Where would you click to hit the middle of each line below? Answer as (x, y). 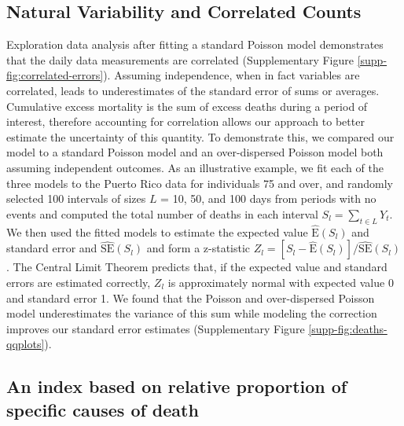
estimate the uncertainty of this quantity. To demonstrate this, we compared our (200, 136)
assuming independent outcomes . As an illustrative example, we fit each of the (195, 167)
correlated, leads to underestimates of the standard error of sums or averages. (193, 90)
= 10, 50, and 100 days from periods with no (268, 198)
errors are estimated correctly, (79, 282)
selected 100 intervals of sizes (76, 198)
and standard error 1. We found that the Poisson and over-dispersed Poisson (191, 297)
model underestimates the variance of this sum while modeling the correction (192, 313)
